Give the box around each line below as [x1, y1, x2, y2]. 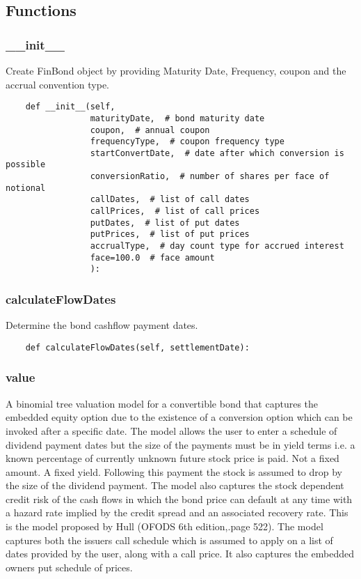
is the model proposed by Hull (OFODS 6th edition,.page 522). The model [6, 519, 323, 534]
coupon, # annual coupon [90, 125, 210, 135]
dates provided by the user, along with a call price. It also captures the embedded [6, 546, 354, 561]
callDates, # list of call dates [90, 194, 250, 205]
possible [6, 160, 46, 170]
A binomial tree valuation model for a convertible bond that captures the [6, 396, 319, 410]
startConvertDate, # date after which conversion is [90, 148, 344, 158]
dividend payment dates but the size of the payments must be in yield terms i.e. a [6, 437, 355, 451]
